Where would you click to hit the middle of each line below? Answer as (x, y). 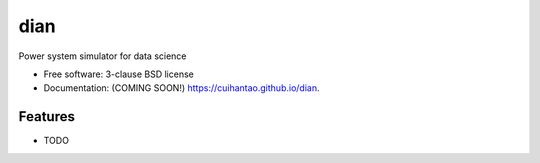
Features (46, 116)
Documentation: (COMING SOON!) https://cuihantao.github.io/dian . (181, 88)
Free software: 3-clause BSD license (118, 74)
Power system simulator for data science (102, 56)
